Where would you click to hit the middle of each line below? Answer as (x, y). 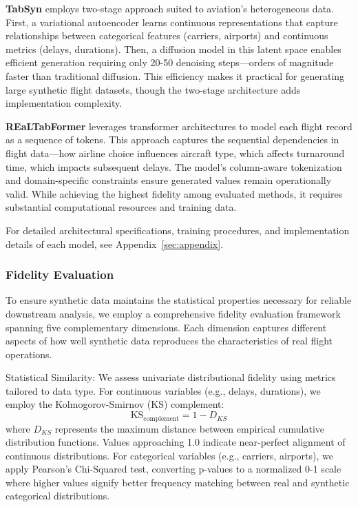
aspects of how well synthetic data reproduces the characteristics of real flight (169, 341)
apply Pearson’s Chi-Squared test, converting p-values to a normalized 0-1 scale (173, 469)
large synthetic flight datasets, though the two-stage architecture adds (153, 89)
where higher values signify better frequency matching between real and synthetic (178, 482)
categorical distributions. (58, 496)
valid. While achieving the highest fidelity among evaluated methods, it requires (174, 193)
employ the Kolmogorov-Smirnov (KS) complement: (115, 404)
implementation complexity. (64, 103)
